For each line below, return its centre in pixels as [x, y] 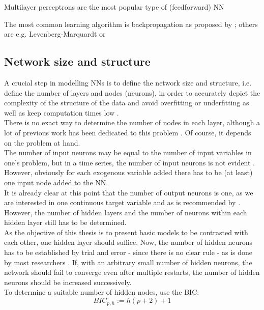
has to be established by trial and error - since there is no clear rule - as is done [128, 252]
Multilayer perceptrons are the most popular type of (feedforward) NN [114, 7]
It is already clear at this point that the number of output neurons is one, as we [129, 192]
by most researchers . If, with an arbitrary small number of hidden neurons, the [128, 262]
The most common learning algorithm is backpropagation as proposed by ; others [131, 24]
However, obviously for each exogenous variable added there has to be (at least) [128, 172]
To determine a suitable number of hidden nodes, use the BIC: [102, 292]
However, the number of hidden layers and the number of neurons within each [126, 212]
